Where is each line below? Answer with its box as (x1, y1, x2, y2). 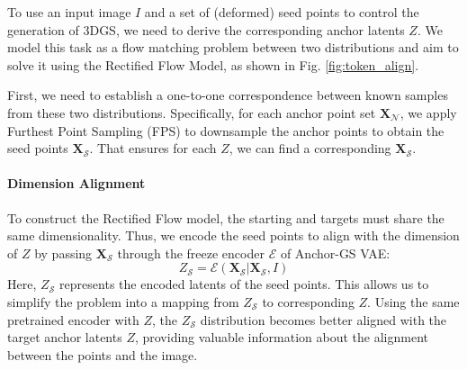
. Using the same (367, 292, 460, 311)
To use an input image (7, 3, 131, 21)
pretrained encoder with (7, 310, 139, 329)
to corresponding (262, 292, 355, 311)
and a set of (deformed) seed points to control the (144, 3, 419, 21)
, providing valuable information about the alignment (134, 328, 428, 347)
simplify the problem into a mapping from (7, 292, 239, 311)
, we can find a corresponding (229, 139, 391, 158)
